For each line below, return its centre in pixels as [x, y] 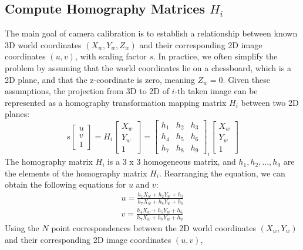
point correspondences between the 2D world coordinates [154, 227]
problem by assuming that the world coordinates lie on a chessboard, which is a [148, 67]
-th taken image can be [216, 91]
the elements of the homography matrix [76, 173]
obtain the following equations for [65, 184]
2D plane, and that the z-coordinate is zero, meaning [100, 79]
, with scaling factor [111, 56]
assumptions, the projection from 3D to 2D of [87, 91]
